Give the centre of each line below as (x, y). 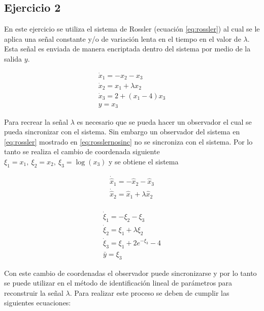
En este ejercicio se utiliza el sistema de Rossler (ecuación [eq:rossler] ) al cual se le (132, 29)
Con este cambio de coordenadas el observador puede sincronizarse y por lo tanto (130, 273)
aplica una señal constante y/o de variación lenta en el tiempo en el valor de (123, 38)
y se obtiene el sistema (144, 161)
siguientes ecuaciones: (38, 303)
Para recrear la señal (36, 121)
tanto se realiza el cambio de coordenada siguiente (82, 151)
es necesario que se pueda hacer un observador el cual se (164, 121)
